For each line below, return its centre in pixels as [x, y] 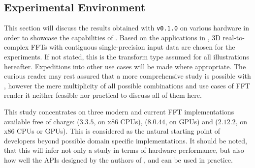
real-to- [234, 37]
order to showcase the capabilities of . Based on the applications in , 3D [112, 37]
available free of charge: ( [42, 121]
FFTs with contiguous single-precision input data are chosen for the [133, 47]
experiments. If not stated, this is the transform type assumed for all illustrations [127, 57]
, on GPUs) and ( [191, 121]
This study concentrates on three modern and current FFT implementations [119, 112]
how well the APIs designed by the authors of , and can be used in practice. [118, 159]
